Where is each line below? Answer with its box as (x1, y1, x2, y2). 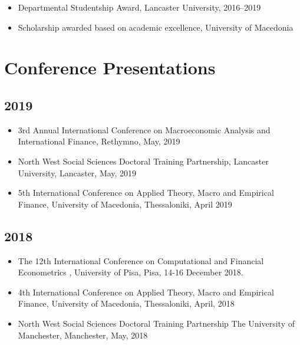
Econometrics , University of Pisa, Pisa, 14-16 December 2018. (18, 266, 243, 278)
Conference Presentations (4, 55, 216, 80)
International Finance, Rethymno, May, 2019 (18, 135, 180, 147)
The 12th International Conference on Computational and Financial (18, 254, 264, 267)
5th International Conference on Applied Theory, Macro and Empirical (18, 186, 274, 199)
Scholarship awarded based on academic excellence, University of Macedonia (18, 21, 294, 33)
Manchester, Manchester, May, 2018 (18, 328, 148, 341)
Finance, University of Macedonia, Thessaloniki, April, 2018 (18, 297, 235, 310)
